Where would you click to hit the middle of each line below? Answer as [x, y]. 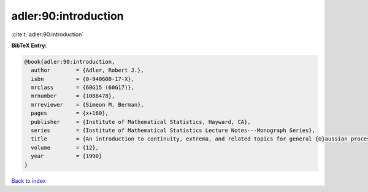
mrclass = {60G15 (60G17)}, [83, 88]
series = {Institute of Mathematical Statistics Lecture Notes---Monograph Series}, [173, 131]
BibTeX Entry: [29, 45]
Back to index [29, 180]
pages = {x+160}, [70, 113]
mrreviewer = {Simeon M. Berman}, [87, 105]
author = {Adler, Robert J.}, [87, 70]
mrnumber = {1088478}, [73, 96]
